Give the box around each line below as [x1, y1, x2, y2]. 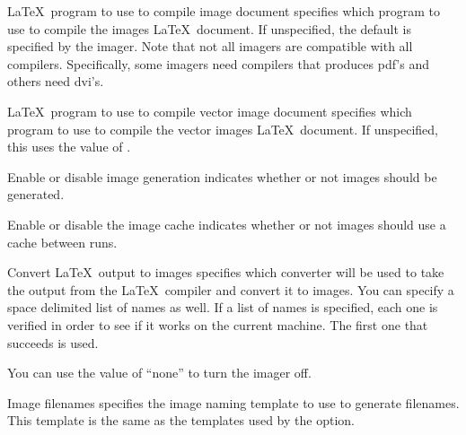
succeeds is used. [7, 333, 99, 352]
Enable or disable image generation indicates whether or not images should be [7, 167, 437, 186]
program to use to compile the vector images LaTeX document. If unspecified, [7, 119, 439, 138]
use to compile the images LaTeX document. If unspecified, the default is [7, 19, 412, 38]
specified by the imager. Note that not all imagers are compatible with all [7, 37, 413, 56]
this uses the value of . [7, 137, 131, 156]
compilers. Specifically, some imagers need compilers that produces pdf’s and [7, 54, 430, 73]
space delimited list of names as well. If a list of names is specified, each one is [7, 298, 438, 317]
